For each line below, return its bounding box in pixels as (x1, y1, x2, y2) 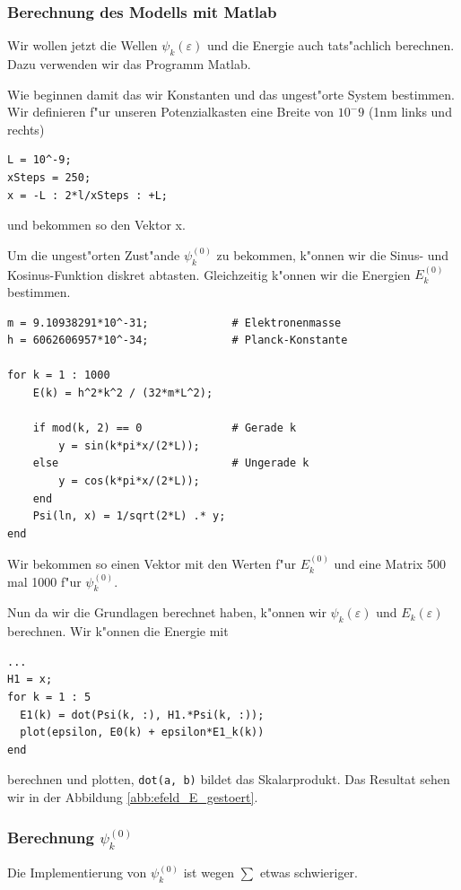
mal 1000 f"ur (7, 572, 82, 590)
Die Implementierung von (7, 863, 147, 882)
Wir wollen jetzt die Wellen (7, 36, 158, 55)
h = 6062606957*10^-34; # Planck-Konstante (7, 334, 348, 347)
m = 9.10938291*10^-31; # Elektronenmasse (7, 316, 342, 329)
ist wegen (183, 863, 235, 882)
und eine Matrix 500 (334, 554, 447, 573)
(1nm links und (368, 102, 452, 121)
